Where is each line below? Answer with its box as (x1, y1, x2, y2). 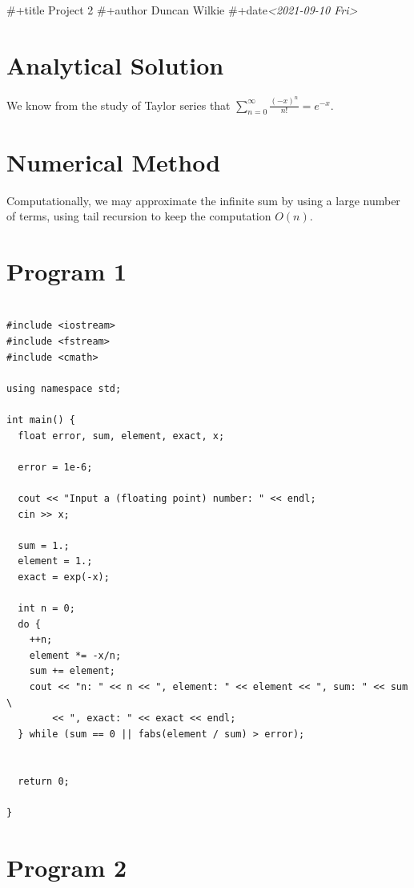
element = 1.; (18, 555, 93, 567)
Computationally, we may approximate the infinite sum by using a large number (6, 192, 400, 208)
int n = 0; (18, 603, 75, 615)
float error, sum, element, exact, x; (18, 430, 225, 442)
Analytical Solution (6, 48, 224, 81)
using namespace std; (6, 382, 122, 394)
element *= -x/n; (29, 649, 122, 661)
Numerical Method (6, 145, 221, 178)
